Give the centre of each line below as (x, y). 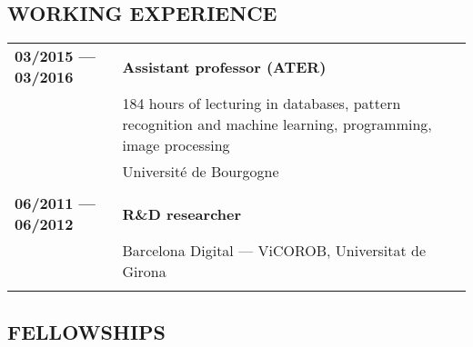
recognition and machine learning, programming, (277, 124)
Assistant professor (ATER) (224, 66)
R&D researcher (182, 213)
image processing (176, 145)
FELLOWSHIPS (86, 331)
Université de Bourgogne (201, 172)
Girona (144, 272)
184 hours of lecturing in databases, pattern (262, 104)
